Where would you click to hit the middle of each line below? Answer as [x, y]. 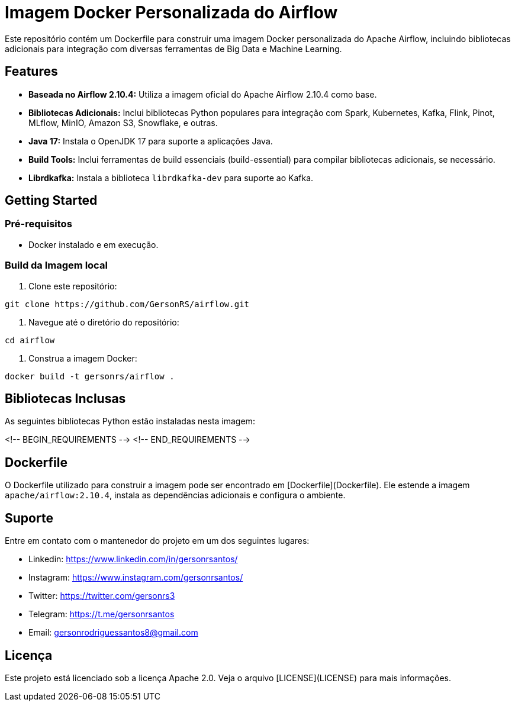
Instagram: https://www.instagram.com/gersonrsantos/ [136, 578]
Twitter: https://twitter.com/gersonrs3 [102, 596]
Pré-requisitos [38, 224]
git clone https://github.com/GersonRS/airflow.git [127, 304]
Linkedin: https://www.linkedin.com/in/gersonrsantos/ [133, 559]
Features [31, 72]
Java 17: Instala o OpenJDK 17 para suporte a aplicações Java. [151, 141]
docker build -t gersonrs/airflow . [90, 376]
